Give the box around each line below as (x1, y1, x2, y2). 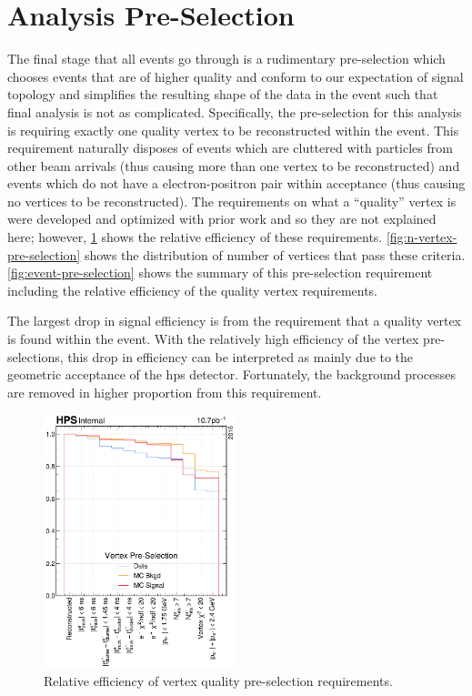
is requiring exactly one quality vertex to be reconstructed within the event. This (7, 120, 459, 139)
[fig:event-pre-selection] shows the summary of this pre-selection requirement (7, 263, 433, 282)
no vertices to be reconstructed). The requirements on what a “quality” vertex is (7, 191, 457, 210)
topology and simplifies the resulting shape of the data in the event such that (7, 85, 438, 104)
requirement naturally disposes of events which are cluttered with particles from (7, 138, 453, 157)
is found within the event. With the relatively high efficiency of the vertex (7, 329, 419, 348)
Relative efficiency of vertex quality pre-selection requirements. (44, 671, 393, 691)
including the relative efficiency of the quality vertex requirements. (7, 280, 378, 299)
